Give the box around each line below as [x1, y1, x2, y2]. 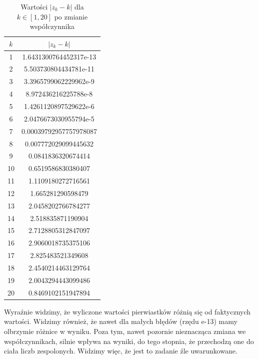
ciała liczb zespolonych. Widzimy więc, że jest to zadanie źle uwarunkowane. [4, 345, 237, 356]
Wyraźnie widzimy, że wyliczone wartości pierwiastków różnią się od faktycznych [4, 306, 251, 316]
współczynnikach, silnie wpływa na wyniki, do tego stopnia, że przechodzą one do [4, 335, 254, 346]
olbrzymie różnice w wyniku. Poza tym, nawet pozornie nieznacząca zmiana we [4, 325, 246, 336]
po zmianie [54, 11, 88, 21]
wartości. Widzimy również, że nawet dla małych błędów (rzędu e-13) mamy [4, 316, 237, 326]
